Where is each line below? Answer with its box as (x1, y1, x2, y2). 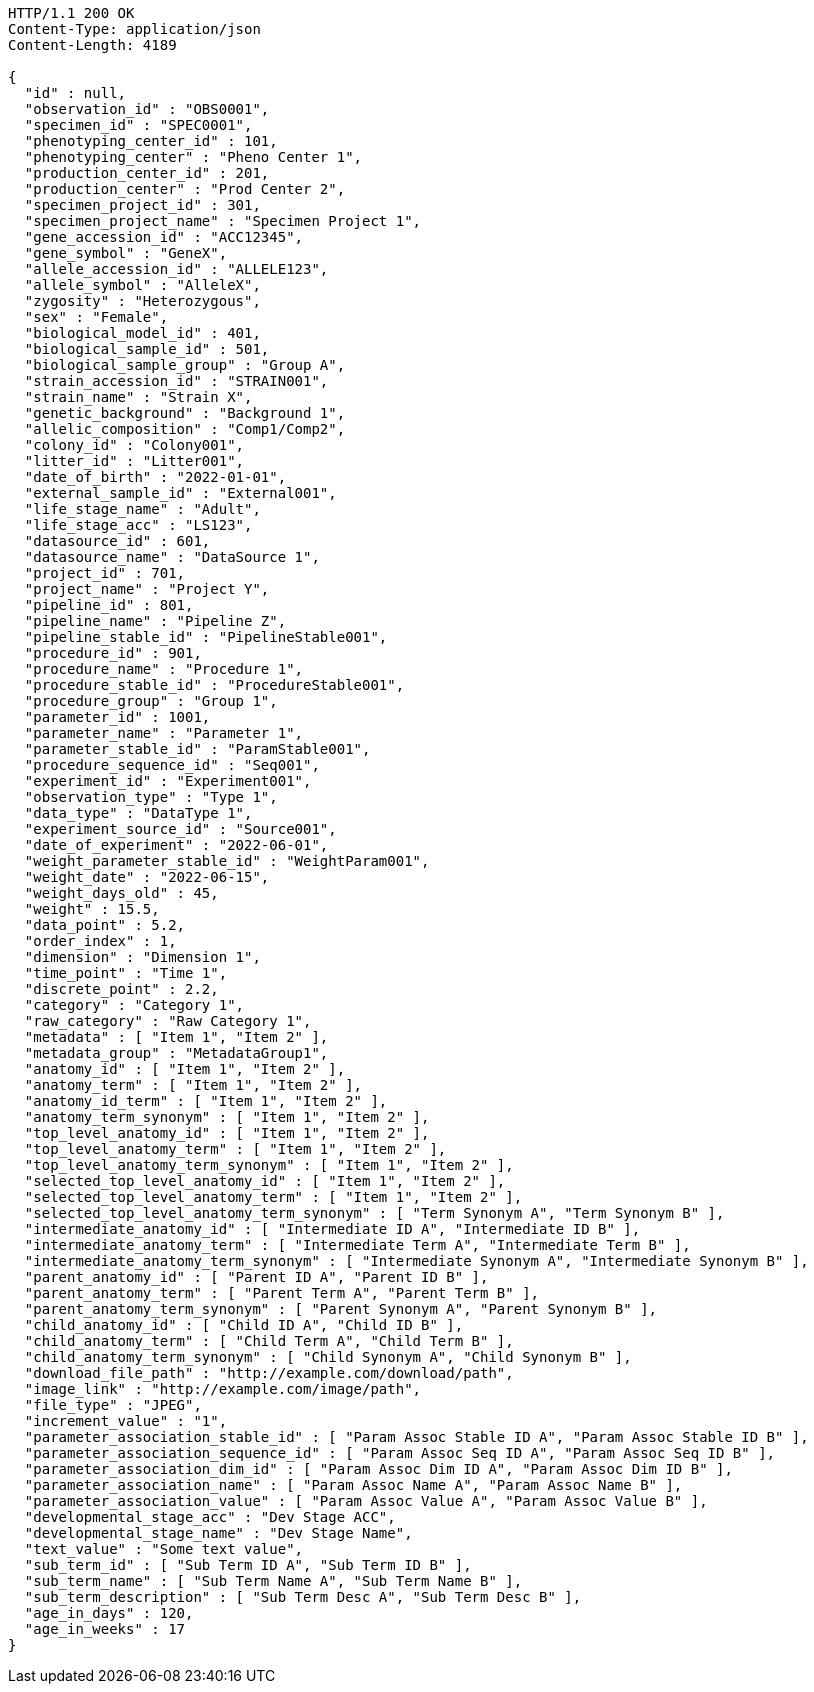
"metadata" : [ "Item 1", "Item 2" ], (24, 1029, 329, 1045)
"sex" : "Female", (24, 309, 169, 325)
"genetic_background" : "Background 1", (24, 405, 346, 421)
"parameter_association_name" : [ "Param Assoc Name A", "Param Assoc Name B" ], (24, 1477, 683, 1493)
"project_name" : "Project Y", (24, 581, 270, 597)
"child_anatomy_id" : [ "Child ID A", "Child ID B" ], (24, 1317, 464, 1333)
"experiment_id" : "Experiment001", (24, 773, 312, 789)
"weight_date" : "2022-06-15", (24, 869, 270, 885)
